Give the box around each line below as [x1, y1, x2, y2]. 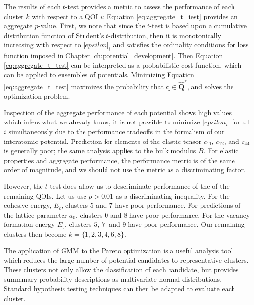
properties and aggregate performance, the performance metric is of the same [4, 155, 235, 165]
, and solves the [187, 81, 234, 91]
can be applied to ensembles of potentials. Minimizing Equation [4, 69, 194, 80]
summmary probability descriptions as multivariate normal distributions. [4, 274, 222, 284]
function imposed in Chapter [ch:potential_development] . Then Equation [4, 50, 223, 61]
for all [232, 117, 250, 127]
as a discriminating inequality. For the [115, 190, 230, 201]
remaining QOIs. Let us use [4, 190, 86, 201]
